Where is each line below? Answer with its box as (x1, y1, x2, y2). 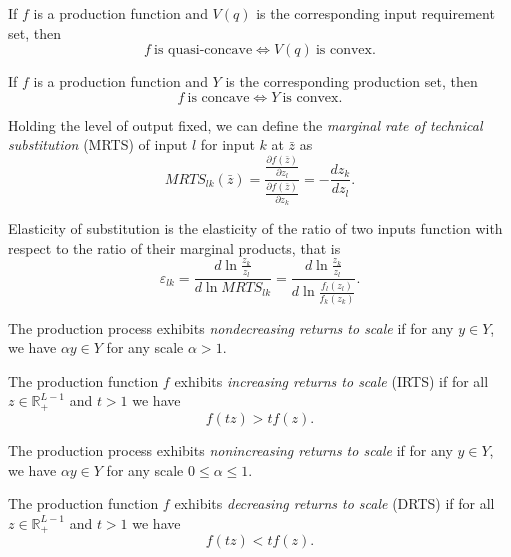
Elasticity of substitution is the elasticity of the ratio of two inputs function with (8, 218, 503, 239)
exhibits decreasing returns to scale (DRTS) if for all (174, 493, 495, 514)
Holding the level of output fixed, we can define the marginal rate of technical (8, 114, 483, 135)
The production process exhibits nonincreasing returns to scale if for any (8, 439, 453, 460)
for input (200, 134, 255, 155)
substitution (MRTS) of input (8, 134, 188, 155)
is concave (187, 90, 250, 105)
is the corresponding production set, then (225, 71, 478, 92)
